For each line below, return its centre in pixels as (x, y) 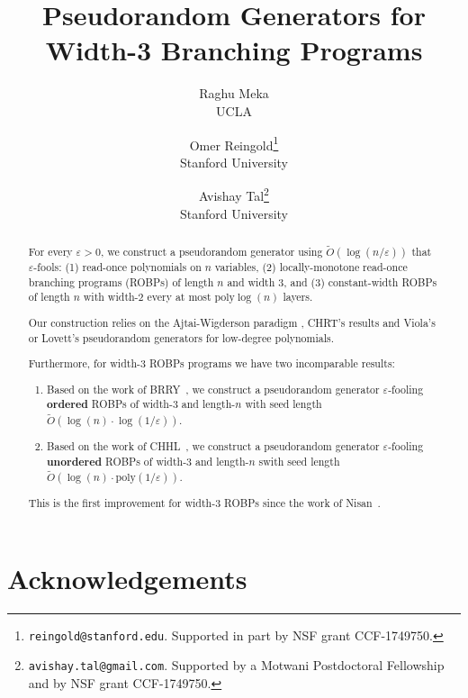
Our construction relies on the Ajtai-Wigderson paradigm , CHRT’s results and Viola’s (232, 322)
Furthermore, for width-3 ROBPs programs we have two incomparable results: (211, 363)
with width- (111, 297)
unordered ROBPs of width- (117, 461)
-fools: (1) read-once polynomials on (117, 267)
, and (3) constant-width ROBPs (360, 281)
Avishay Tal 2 (234, 194)
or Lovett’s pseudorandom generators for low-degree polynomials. (181, 337)
